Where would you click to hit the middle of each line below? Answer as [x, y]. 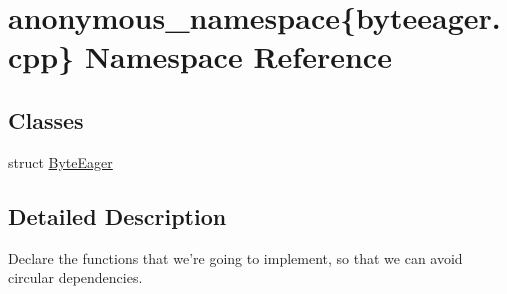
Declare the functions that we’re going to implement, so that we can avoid [235, 257]
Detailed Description [117, 215]
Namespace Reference [238, 56]
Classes [46, 119]
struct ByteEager [60, 161]
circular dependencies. [75, 277]
